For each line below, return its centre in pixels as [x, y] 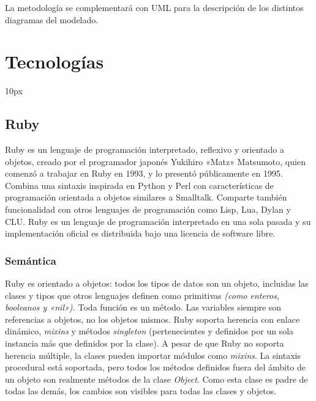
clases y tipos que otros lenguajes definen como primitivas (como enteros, [142, 295]
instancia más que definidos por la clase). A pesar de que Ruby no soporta [145, 343]
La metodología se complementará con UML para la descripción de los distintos [154, 7]
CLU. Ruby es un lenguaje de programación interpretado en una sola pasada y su [158, 221]
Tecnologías [55, 61]
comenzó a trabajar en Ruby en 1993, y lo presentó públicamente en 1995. [144, 173]
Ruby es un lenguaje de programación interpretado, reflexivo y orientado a [145, 149]
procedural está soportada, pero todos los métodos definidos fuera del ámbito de [156, 367]
